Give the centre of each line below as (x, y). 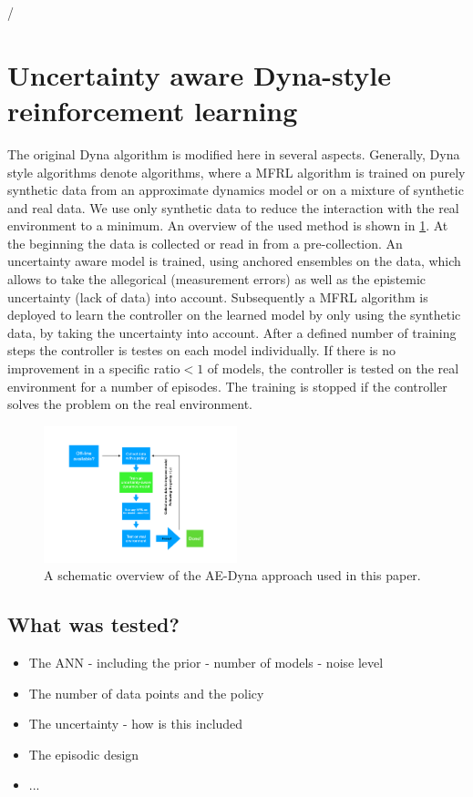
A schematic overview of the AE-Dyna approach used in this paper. (232, 575)
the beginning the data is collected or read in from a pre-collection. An (205, 243)
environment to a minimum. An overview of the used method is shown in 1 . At (228, 225)
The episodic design (84, 754)
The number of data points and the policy (146, 693)
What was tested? (93, 624)
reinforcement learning (153, 110)
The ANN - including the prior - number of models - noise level (206, 663)
